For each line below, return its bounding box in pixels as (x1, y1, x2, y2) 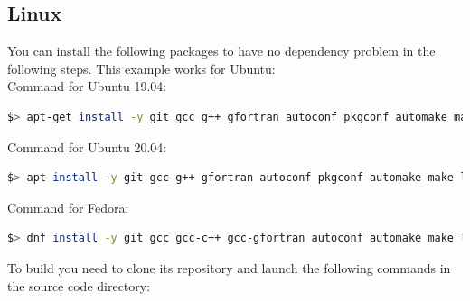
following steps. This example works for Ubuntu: (7, 59, 276, 78)
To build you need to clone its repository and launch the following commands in (7, 258, 451, 277)
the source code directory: (7, 276, 151, 295)
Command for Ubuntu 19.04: (7, 77, 167, 96)
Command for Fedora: (7, 197, 129, 216)
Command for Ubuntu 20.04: (7, 137, 167, 156)
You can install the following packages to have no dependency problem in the (7, 41, 436, 60)
